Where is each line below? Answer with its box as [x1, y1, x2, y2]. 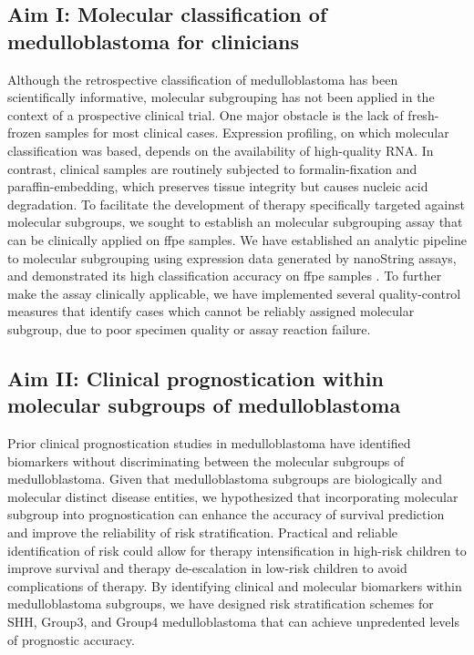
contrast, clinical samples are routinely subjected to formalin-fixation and [7, 159, 417, 178]
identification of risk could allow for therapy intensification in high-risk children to [7, 540, 467, 559]
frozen [7, 123, 41, 142]
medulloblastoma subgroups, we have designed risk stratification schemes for [7, 594, 434, 613]
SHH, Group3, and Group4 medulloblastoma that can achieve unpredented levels [7, 612, 459, 631]
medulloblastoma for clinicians [7, 26, 300, 55]
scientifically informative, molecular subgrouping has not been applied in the [7, 87, 435, 107]
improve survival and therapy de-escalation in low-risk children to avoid [7, 558, 407, 578]
